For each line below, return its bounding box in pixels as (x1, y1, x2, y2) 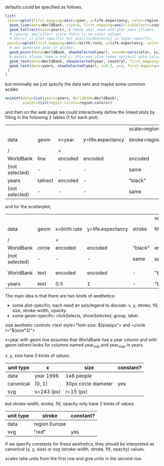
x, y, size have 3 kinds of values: (5, 352, 71, 358)
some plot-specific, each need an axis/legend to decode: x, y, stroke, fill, (12, 302, 159, 308)
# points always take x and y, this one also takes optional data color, (9, 54, 163, 59)
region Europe (33, 420, 66, 427)
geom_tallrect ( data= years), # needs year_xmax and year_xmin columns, (9, 27, 156, 32)
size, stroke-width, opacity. (12, 308, 67, 313)
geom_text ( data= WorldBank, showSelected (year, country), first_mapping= (9, 58, 161, 64)
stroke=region (128, 136, 161, 143)
